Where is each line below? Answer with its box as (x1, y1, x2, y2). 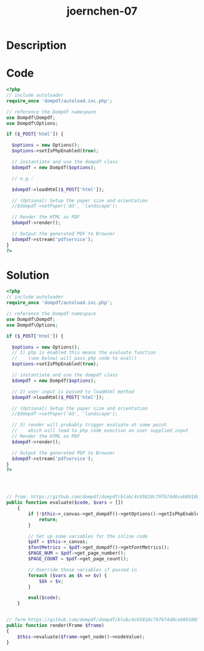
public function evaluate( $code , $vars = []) (6, 499, 123, 506)
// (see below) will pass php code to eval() (12, 355, 137, 362)
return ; (38, 516, 59, 523)
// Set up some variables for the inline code (28, 533, 148, 540)
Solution (6, 268, 50, 282)
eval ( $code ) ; (28, 595, 61, 601)
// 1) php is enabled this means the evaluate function (12, 350, 156, 356)
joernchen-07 (66, 4, 138, 18)
